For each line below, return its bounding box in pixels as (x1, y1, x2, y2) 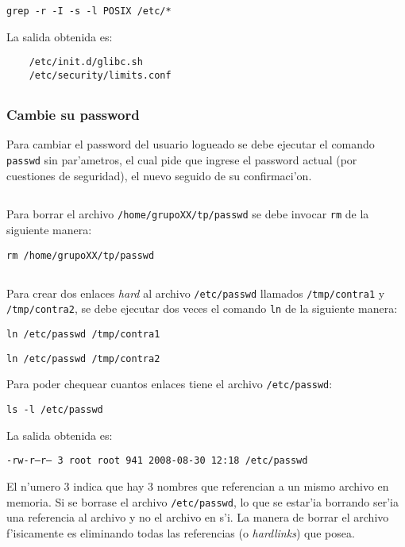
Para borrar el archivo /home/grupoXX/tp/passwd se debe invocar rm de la (6, 206, 369, 222)
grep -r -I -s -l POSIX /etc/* (6, 6, 172, 17)
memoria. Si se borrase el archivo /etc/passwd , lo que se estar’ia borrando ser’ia (6, 493, 399, 510)
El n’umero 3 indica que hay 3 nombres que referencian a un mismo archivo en (6, 477, 389, 494)
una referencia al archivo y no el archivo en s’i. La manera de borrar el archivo (6, 509, 389, 526)
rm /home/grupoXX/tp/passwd (6, 249, 155, 261)
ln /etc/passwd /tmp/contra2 (6, 352, 160, 364)
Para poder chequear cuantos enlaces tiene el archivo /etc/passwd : (6, 376, 333, 392)
